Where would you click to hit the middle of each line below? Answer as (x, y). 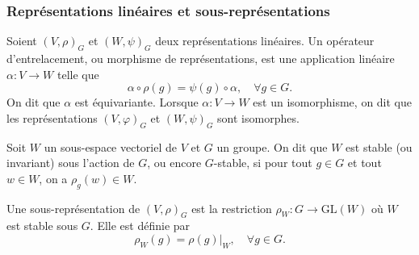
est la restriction (232, 208)
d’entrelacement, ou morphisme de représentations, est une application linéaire (201, 59)
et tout (365, 163)
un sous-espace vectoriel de (111, 146)
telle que (78, 74)
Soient (22, 41)
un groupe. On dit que (272, 146)
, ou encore (174, 163)
